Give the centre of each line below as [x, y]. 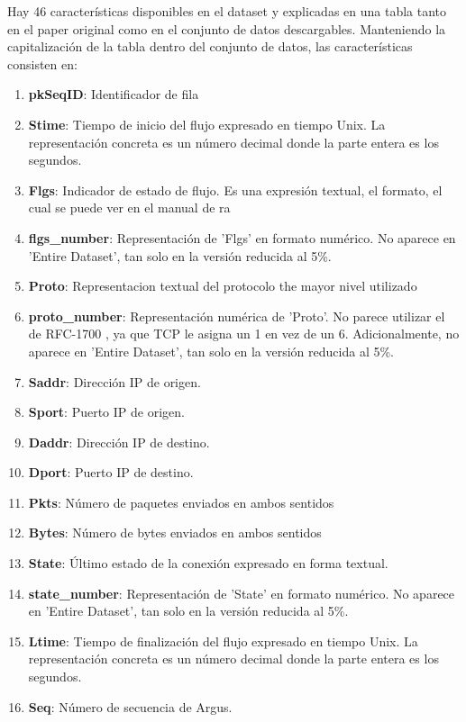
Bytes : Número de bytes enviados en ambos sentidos [175, 532]
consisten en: [42, 63]
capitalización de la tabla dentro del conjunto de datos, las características [210, 46]
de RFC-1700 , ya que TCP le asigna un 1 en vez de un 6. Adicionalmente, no [244, 334]
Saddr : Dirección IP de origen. [114, 381]
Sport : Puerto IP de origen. [106, 412]
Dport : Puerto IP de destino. [111, 472]
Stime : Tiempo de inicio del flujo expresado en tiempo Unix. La [207, 124]
